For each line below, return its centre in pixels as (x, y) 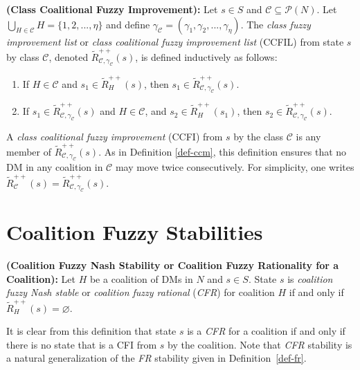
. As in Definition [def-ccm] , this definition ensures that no (223, 151)
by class (23, 56)
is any (308, 136)
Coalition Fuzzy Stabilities (135, 232)
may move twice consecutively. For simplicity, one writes (235, 167)
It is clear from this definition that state (91, 331)
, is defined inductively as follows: (206, 56)
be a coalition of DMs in (141, 278)
